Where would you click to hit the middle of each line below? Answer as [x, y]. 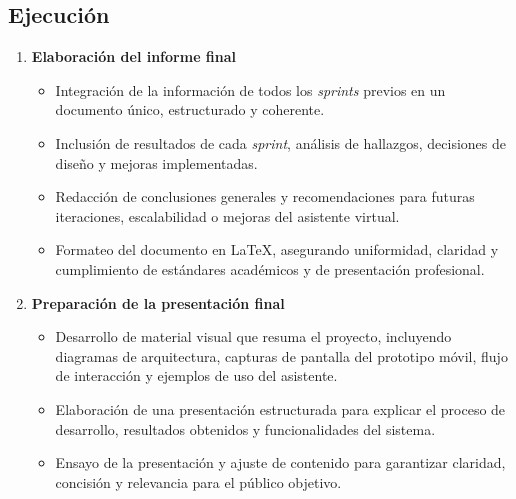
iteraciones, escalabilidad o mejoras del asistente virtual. [227, 215]
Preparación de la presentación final [158, 302]
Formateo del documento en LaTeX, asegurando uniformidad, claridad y [277, 249]
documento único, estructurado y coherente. [190, 109]
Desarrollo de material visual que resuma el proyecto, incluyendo [253, 336]
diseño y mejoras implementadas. [156, 162]
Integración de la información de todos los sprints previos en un [250, 89]
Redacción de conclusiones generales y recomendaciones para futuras [265, 196]
